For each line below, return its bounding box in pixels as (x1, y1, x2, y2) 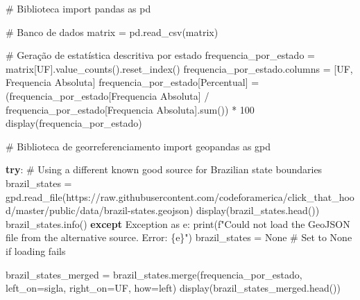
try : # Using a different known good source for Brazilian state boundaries (6, 162, 323, 177)
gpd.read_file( (6, 189, 67, 204)
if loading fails (6, 243, 66, 258)
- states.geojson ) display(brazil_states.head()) (127, 203, 320, 218)
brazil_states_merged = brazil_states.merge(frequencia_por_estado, (6, 267, 302, 281)
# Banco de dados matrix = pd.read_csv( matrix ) (6, 24, 218, 39)
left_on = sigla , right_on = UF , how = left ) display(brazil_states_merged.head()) (6, 281, 341, 295)
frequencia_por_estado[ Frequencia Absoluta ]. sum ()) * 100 (6, 102, 255, 116)
